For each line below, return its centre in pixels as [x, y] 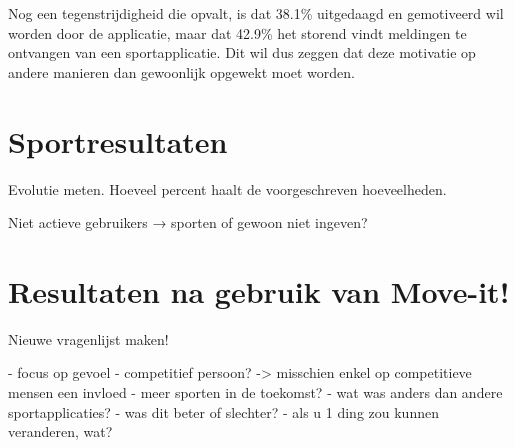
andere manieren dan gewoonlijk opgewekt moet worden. [182, 71]
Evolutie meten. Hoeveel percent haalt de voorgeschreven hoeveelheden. [227, 188]
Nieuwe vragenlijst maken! [88, 338]
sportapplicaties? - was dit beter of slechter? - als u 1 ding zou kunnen [223, 411]
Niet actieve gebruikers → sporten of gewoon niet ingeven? [188, 222]
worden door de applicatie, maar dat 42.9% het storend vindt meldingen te [237, 32]
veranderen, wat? [60, 431]
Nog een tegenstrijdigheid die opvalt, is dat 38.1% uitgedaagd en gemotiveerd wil [256, 13]
